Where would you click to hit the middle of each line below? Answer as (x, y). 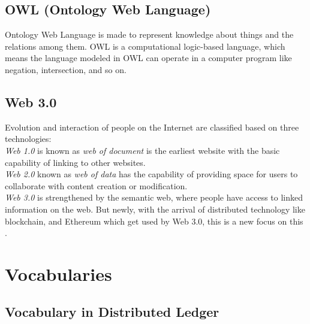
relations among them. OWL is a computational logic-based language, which (145, 46)
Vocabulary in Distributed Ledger (112, 312)
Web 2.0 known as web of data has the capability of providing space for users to (151, 174)
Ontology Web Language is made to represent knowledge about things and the (149, 34)
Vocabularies (58, 273)
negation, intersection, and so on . (66, 69)
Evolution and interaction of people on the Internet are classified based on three (152, 127)
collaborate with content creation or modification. (96, 185)
